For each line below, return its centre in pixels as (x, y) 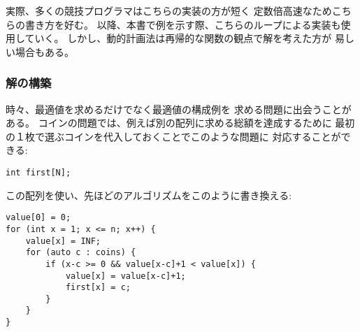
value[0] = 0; (38, 218)
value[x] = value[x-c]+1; (125, 276)
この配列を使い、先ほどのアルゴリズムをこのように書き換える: (149, 195)
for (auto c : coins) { (81, 253)
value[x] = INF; (63, 241)
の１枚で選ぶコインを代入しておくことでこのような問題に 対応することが (173, 136)
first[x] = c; (98, 288)
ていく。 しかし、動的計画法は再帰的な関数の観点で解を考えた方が (178, 38)
